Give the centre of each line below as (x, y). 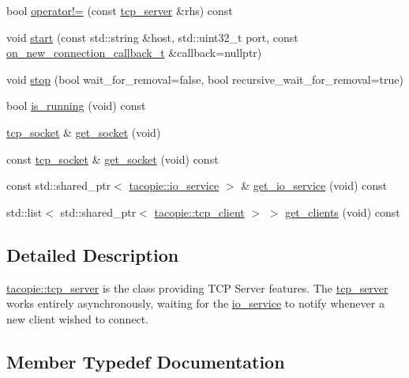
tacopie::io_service (174, 185)
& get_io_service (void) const (314, 185)
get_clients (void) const (343, 212)
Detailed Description (93, 254)
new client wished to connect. (78, 318)
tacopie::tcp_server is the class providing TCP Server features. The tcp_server (197, 287)
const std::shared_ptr (59, 185)
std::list (24, 212)
